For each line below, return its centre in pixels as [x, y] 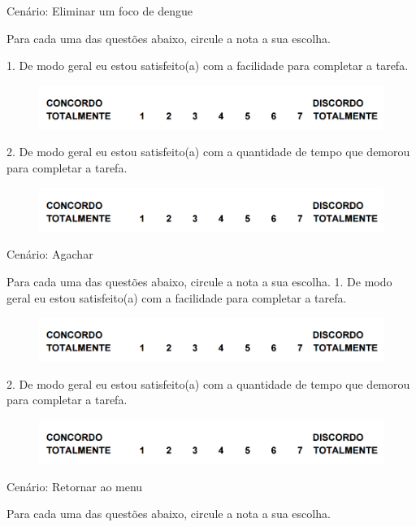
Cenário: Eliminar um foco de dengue [100, 11]
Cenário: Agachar [50, 254]
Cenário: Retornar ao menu [75, 486]
